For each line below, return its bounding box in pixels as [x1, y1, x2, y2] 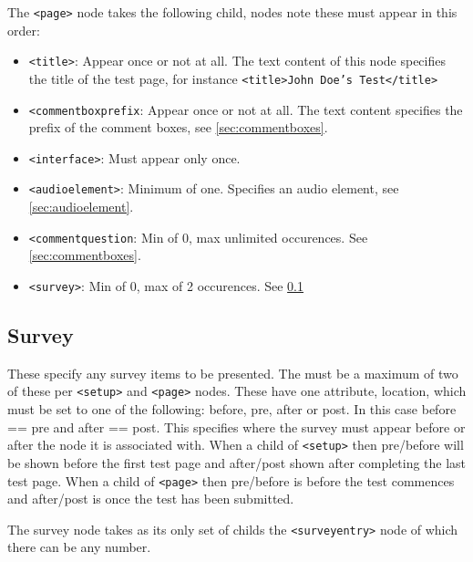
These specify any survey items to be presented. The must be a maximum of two [7, 363, 458, 382]
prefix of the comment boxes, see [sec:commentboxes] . [28, 118, 328, 137]
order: [7, 20, 40, 39]
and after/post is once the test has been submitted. [7, 489, 294, 508]
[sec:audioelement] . [28, 197, 134, 216]
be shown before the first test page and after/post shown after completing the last [7, 453, 467, 472]
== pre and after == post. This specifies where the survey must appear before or [7, 417, 466, 436]
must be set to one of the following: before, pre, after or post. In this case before [7, 400, 457, 419]
